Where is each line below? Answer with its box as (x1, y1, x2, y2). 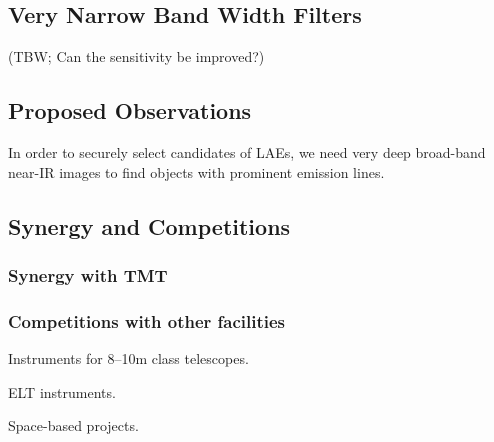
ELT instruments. (8, 381, 116, 402)
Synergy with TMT (8, 262, 168, 287)
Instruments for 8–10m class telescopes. (8, 348, 249, 369)
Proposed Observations (8, 95, 252, 126)
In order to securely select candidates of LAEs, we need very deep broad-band (8, 142, 486, 162)
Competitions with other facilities (8, 308, 286, 333)
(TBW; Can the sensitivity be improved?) (8, 46, 265, 67)
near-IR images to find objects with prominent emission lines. (8, 161, 385, 182)
